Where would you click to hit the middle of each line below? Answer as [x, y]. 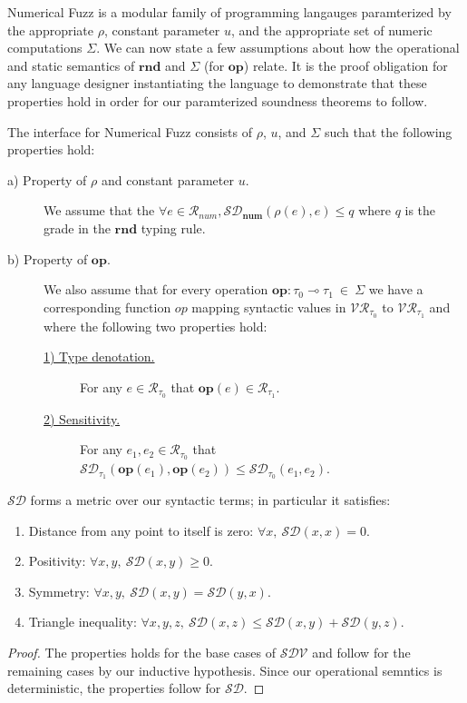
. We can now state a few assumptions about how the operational [278, 48]
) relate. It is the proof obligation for [345, 65]
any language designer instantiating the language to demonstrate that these [217, 83]
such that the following [388, 131]
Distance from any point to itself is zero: [141, 530]
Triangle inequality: [83, 622]
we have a [396, 289]
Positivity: [57, 561]
